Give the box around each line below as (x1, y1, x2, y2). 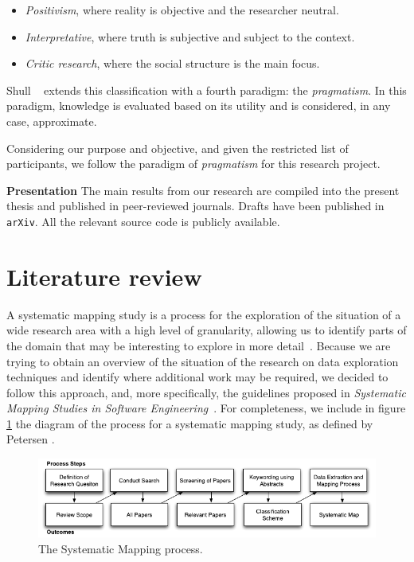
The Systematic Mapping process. (38, 540, 203, 556)
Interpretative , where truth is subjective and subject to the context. (25, 28, 355, 45)
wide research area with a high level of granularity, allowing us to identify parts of (6, 322, 407, 338)
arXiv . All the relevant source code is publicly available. (6, 213, 280, 229)
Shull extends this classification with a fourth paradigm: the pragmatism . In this (6, 81, 407, 98)
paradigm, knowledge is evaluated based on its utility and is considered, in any (6, 97, 391, 114)
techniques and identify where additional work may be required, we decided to (6, 369, 389, 385)
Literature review (6, 260, 202, 292)
